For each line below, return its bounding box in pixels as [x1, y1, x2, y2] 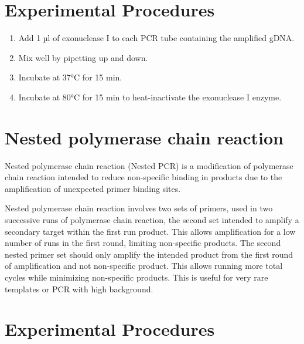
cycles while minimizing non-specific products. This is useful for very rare [5, 271, 268, 283]
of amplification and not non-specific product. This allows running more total [5, 259, 283, 272]
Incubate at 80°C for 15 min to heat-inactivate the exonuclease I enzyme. [18, 90, 282, 103]
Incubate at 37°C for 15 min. [18, 71, 122, 83]
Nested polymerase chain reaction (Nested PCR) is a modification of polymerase [5, 159, 293, 171]
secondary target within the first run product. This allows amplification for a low [5, 225, 296, 237]
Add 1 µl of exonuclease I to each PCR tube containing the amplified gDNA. [18, 32, 295, 44]
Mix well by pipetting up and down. [18, 51, 148, 63]
